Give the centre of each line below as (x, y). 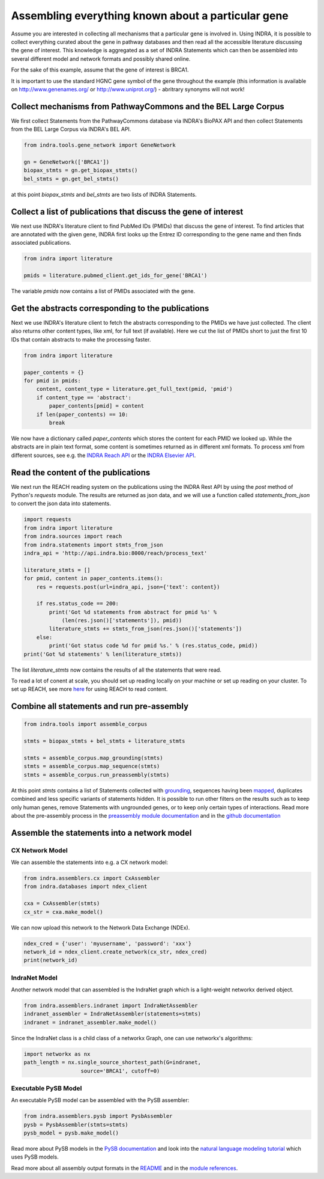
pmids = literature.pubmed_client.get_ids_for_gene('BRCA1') (115, 276)
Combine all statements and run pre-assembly (100, 706)
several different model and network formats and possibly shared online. (101, 59)
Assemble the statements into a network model (101, 833)
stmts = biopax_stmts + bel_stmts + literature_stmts (104, 741)
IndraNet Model (34, 978)
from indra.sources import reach (73, 536)
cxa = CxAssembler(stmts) (62, 904)
